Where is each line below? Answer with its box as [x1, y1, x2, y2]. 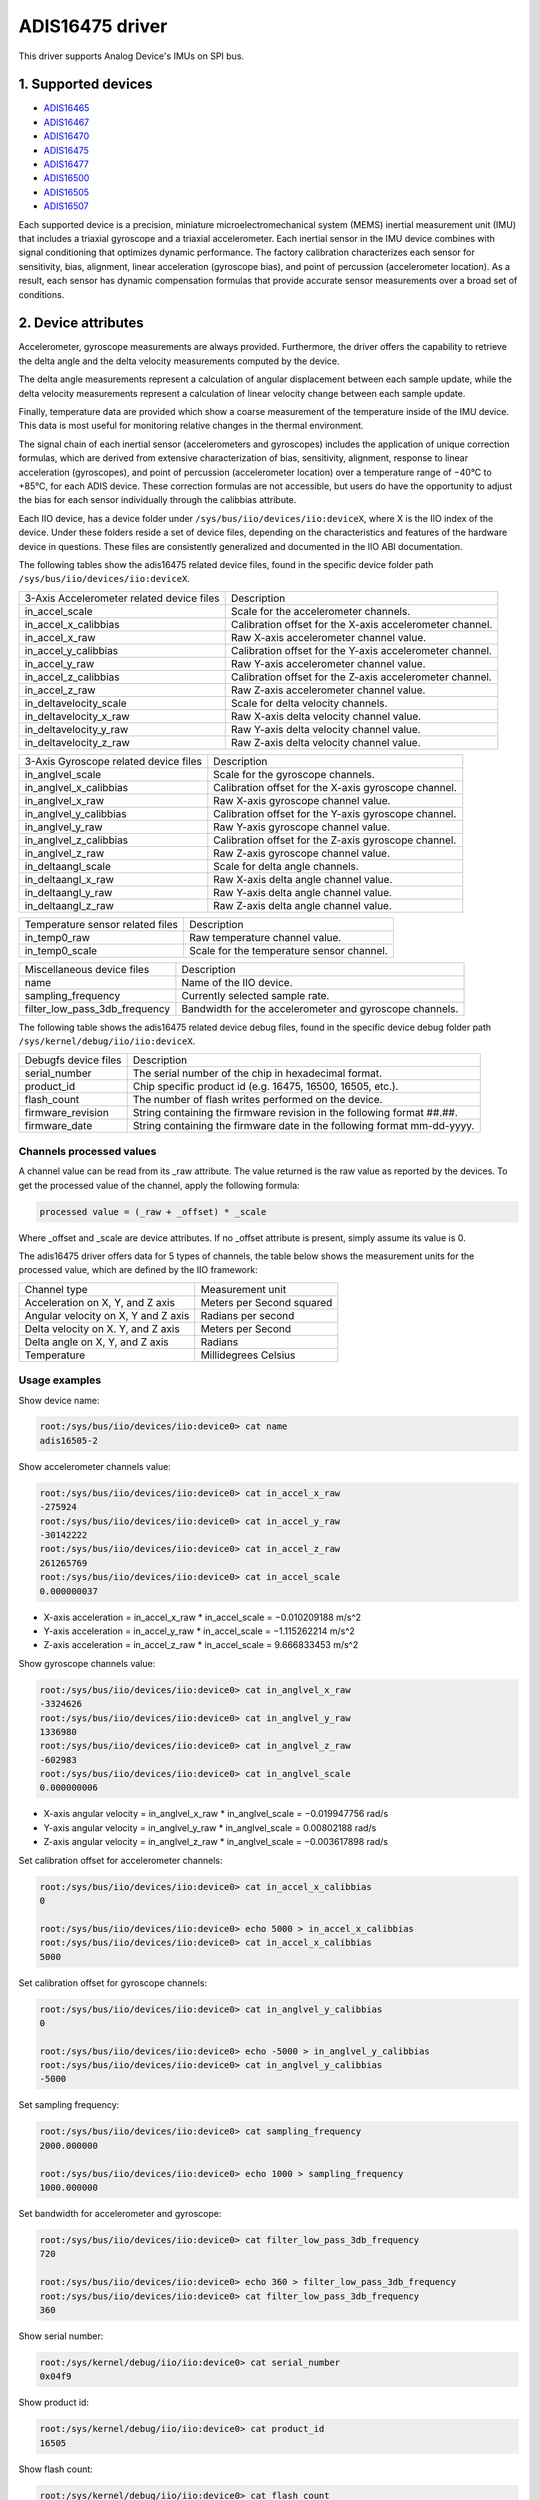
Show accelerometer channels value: [18, 1460, 172, 1472]
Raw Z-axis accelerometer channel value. [230, 683, 426, 697]
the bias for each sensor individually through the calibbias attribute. [18, 494, 297, 506]
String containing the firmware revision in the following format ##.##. [132, 1106, 459, 1120]
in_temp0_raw [24, 930, 90, 944]
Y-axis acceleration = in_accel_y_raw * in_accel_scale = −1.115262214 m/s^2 [43, 1625, 355, 1637]
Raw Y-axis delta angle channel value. [213, 885, 392, 899]
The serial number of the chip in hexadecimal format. [132, 1066, 383, 1080]
